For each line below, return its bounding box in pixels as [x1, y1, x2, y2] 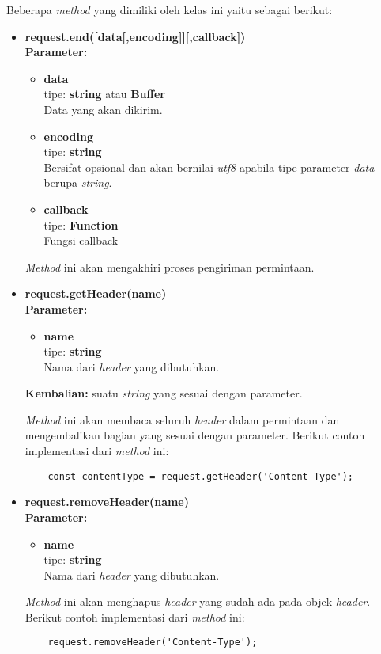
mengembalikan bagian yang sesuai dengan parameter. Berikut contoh [25, 427, 365, 443]
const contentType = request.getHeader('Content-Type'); [47, 470, 354, 482]
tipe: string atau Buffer [43, 86, 165, 102]
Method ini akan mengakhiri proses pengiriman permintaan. [25, 258, 315, 275]
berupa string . [43, 174, 112, 191]
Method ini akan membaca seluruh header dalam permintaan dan [25, 411, 340, 428]
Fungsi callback [43, 232, 119, 249]
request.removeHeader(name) [25, 493, 190, 510]
